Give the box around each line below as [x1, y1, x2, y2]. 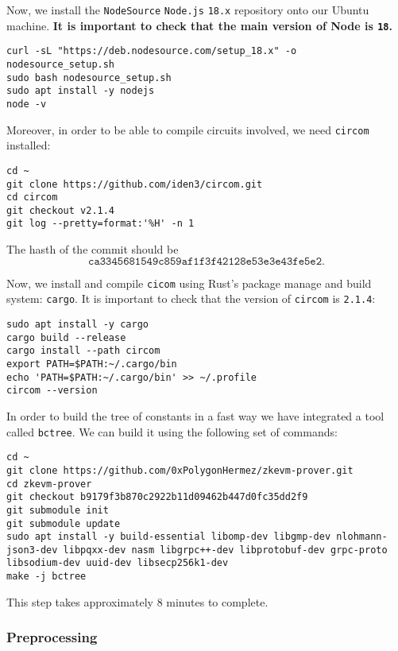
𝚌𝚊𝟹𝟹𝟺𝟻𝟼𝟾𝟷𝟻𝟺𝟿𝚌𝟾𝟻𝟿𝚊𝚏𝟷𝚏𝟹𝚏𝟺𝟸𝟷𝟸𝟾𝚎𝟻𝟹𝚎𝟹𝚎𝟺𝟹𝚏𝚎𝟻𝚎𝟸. [88, 255, 325, 267]
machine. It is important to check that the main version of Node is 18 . [6, 17, 392, 33]
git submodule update [6, 517, 121, 529]
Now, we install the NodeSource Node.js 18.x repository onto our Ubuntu [6, 2, 369, 17]
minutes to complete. [166, 593, 269, 610]
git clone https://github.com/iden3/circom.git [6, 178, 263, 190]
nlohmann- [336, 531, 388, 543]
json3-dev [6, 544, 58, 556]
